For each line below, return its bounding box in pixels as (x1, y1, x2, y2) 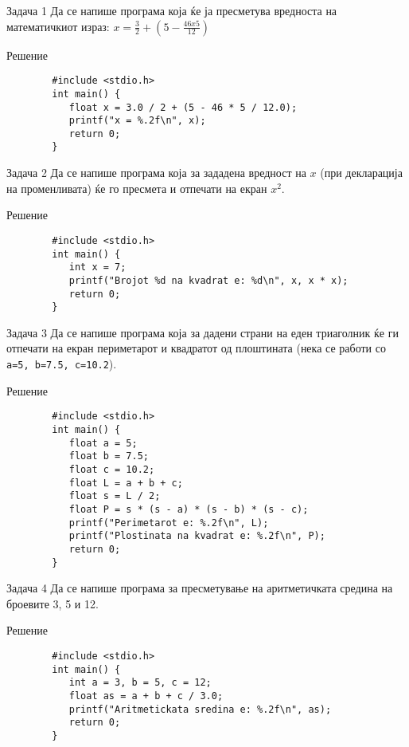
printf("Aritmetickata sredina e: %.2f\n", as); (68, 703, 332, 715)
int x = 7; (68, 261, 127, 273)
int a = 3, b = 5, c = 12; (68, 677, 212, 689)
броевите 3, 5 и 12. (6, 595, 99, 611)
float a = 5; (68, 437, 138, 449)
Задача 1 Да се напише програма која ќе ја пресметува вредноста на (6, 2, 337, 18)
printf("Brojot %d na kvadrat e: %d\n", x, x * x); (68, 274, 349, 286)
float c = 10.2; (68, 463, 155, 475)
